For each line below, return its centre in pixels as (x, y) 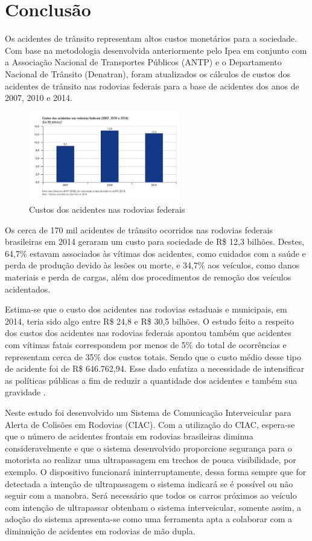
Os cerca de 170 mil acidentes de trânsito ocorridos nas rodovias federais (139, 229)
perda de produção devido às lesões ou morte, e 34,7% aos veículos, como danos (152, 265)
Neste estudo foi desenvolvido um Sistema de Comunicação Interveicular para (148, 412)
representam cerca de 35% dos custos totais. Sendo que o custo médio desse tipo (153, 356)
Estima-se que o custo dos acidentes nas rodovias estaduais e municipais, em (146, 309)
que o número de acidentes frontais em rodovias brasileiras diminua (129, 436)
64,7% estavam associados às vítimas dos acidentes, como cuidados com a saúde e (155, 253)
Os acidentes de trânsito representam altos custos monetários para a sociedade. (151, 38)
